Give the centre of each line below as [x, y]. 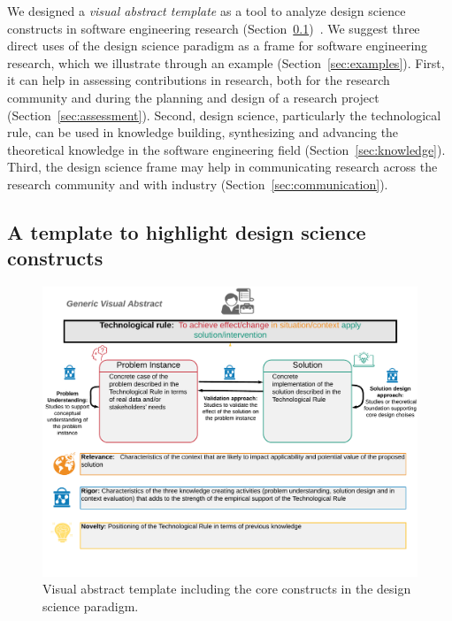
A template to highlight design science [187, 231]
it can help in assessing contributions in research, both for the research [199, 80]
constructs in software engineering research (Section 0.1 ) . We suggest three [214, 28]
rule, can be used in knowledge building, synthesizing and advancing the [203, 132]
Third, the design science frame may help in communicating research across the [222, 167]
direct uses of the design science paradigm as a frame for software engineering [218, 46]
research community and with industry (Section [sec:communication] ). [198, 184]
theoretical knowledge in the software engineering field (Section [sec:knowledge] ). [226, 149]
